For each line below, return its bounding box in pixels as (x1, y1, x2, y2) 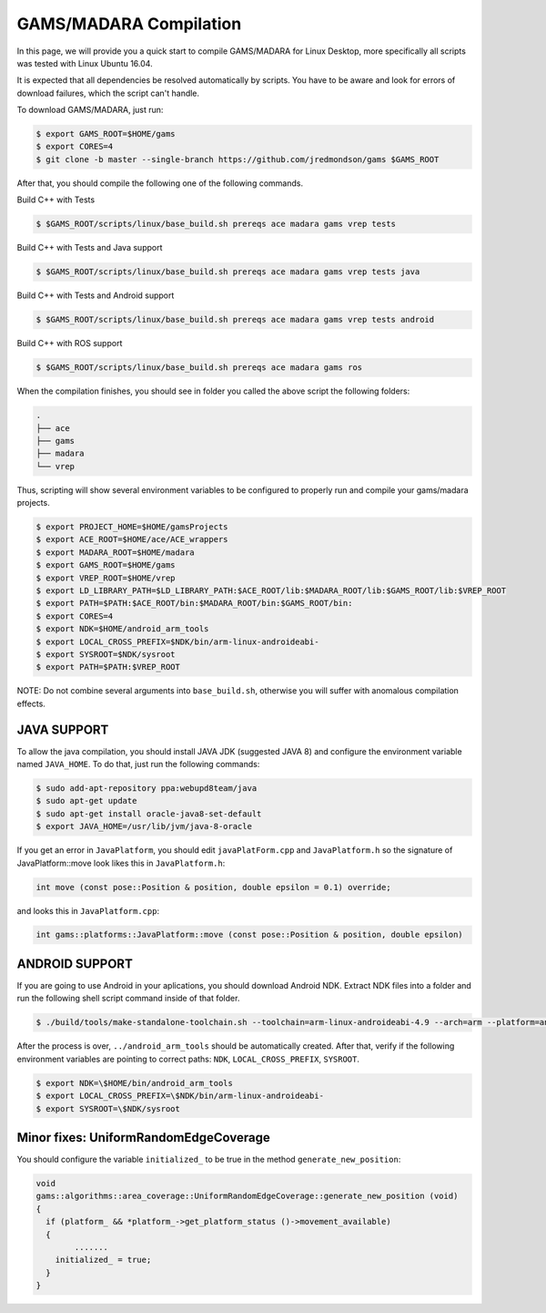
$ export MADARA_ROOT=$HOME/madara (35, 547, 195, 558)
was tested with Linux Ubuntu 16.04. (16, 57, 154, 68)
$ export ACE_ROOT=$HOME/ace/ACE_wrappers (35, 534, 228, 545)
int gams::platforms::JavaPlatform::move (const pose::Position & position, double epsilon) (35, 929, 463, 940)
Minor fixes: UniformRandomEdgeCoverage (16, 1130, 270, 1145)
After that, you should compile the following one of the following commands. (16, 178, 304, 189)
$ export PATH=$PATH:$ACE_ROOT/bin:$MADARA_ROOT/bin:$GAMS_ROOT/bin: (35, 598, 353, 609)
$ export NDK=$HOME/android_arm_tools (35, 624, 209, 634)
